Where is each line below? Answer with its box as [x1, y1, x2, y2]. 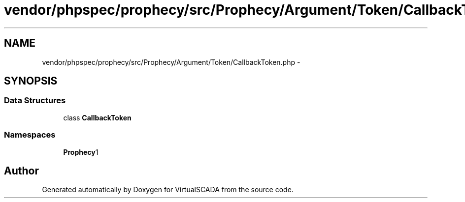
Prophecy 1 [63, 147, 99, 156]
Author [4, 164, 39, 177]
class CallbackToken [63, 113, 132, 122]
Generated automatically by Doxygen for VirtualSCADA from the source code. [42, 185, 294, 194]
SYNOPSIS [4, 75, 58, 87]
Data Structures [4, 95, 66, 106]
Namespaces [4, 130, 56, 140]
